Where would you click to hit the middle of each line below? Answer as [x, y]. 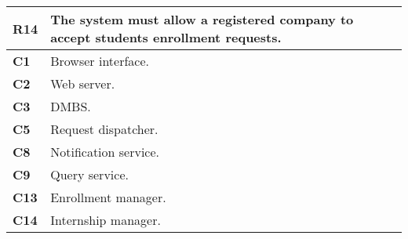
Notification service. [105, 152]
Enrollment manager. [108, 197]
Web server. [83, 83]
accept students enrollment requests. [166, 37]
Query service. [89, 174]
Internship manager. [106, 220]
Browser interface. [100, 61]
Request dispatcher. [104, 129]
